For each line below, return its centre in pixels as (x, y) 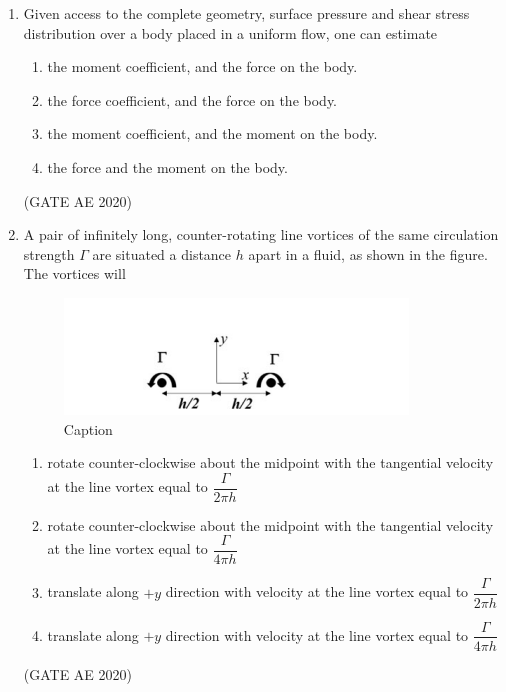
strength (49, 253)
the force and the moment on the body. (167, 166)
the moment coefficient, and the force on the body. (202, 66)
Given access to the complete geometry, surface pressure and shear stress (246, 13)
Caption (88, 428)
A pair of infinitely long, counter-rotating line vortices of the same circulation (261, 234)
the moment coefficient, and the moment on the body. (212, 133)
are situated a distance (162, 253)
